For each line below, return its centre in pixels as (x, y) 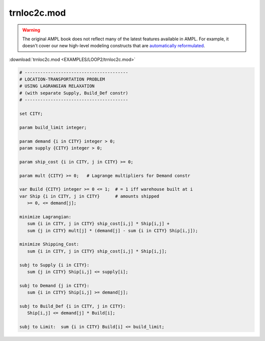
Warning (31, 30)
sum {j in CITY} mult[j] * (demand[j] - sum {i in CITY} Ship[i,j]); (113, 230)
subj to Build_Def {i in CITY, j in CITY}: (73, 306)
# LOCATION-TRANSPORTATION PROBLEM (62, 79)
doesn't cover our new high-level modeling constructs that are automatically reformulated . (114, 46)
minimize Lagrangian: (45, 217)
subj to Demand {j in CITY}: (54, 285)
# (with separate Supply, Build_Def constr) (74, 93)
